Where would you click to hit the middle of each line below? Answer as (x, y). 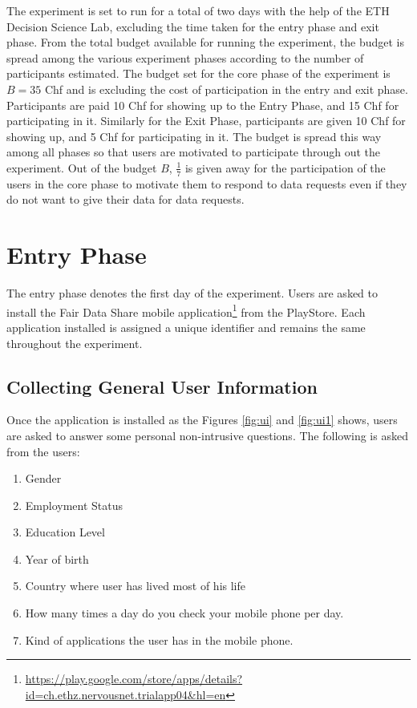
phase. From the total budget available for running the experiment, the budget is (205, 42)
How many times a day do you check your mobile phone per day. (184, 613)
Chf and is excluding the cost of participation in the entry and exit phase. (226, 89)
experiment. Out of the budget (82, 167)
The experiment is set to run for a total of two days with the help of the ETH (198, 10)
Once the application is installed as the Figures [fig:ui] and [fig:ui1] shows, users (202, 420)
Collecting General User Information (162, 386)
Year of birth (57, 558)
